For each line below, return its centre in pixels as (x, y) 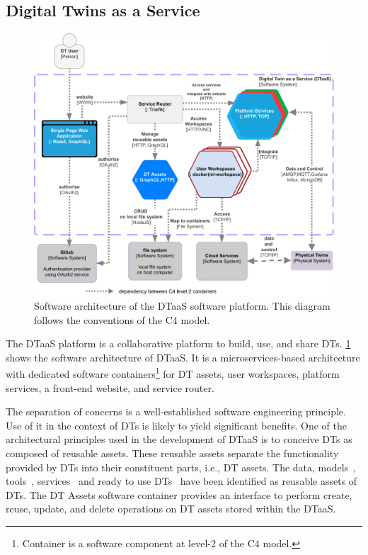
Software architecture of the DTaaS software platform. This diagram (182, 305)
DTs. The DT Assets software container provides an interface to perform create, (179, 494)
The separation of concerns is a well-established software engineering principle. (176, 411)
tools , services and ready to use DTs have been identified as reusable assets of (182, 481)
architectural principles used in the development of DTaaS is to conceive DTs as (179, 439)
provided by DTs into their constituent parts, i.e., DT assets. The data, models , (181, 467)
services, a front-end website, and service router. (110, 387)
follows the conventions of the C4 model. (122, 319)
